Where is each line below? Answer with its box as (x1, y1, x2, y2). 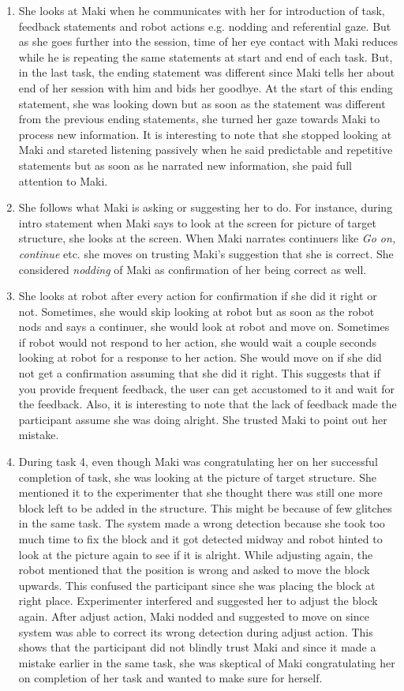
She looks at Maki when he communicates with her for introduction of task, (18, 2, 385, 18)
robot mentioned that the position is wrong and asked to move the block (18, 561, 370, 578)
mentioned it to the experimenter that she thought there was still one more (18, 484, 383, 501)
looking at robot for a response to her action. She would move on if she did (18, 349, 382, 366)
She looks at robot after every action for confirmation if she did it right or (18, 287, 377, 304)
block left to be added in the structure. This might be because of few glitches (18, 499, 392, 516)
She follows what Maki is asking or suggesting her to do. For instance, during (18, 199, 393, 216)
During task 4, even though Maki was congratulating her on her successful (18, 453, 378, 470)
